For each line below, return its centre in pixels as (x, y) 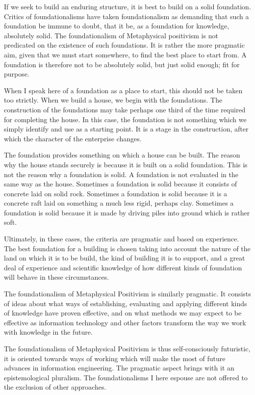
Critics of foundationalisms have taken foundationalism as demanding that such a (127, 16)
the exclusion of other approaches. (55, 387)
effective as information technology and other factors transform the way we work (125, 322)
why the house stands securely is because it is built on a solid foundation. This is (126, 164)
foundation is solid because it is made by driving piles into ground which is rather (127, 212)
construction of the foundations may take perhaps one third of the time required (125, 109)
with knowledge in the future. (48, 332)
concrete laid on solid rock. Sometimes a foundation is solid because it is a (116, 193)
